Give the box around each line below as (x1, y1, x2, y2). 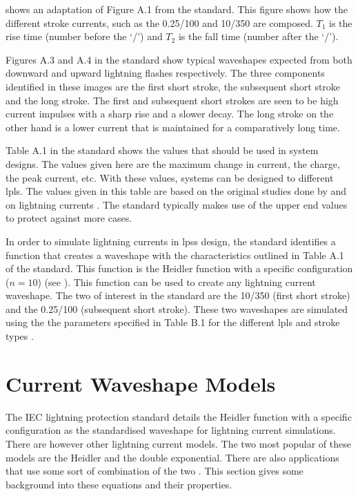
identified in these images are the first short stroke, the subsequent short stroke (6, 79, 341, 93)
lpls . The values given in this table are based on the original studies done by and (6, 184, 347, 198)
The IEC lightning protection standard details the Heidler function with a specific (6, 409, 352, 423)
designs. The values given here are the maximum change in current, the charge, (6, 156, 340, 171)
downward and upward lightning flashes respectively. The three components (6, 66, 325, 80)
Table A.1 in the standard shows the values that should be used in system (6, 143, 319, 158)
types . (6, 329, 34, 343)
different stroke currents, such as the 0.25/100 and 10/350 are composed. (6, 15, 313, 30)
